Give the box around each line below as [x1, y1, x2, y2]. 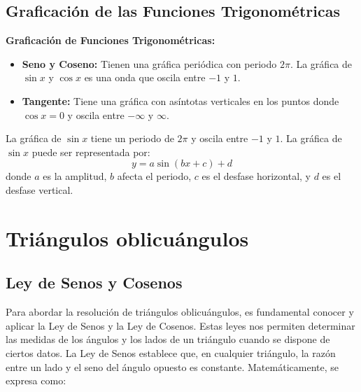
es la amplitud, [43, 169, 107, 183]
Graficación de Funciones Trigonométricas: [6, 33, 215, 48]
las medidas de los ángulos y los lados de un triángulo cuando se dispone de [6, 332, 330, 346]
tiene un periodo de [90, 131, 174, 146]
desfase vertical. [6, 182, 73, 197]
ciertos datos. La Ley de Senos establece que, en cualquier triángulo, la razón [6, 345, 336, 360]
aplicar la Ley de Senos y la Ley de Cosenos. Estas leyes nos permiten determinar [6, 318, 355, 332]
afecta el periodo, [117, 169, 192, 183]
